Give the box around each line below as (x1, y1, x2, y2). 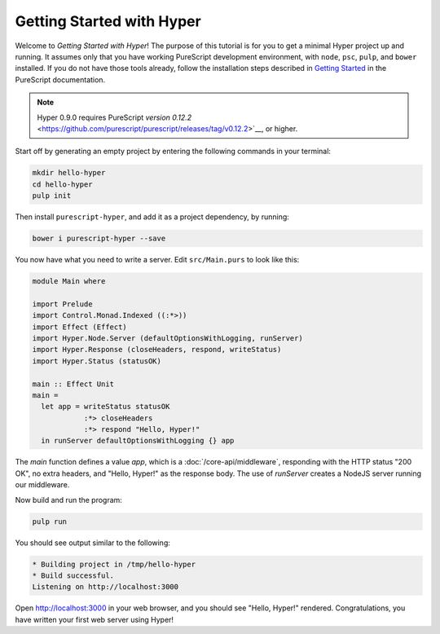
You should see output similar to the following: (15, 538, 171, 548)
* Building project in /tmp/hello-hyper (32, 559, 196, 569)
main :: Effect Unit (32, 379, 114, 389)
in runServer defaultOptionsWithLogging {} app (41, 436, 235, 446)
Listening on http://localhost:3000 (32, 583, 179, 592)
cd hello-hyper (32, 179, 93, 189)
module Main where (32, 276, 106, 285)
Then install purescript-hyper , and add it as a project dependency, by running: (15, 212, 289, 222)
